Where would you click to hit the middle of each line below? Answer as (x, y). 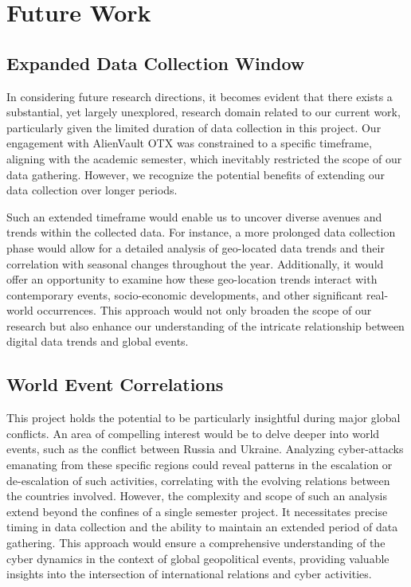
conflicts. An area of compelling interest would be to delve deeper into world (193, 433)
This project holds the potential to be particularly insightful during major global (204, 418)
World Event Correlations (115, 384)
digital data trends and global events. (98, 341)
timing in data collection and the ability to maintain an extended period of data (202, 527)
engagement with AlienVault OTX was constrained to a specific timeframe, (189, 143)
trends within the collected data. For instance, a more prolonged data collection (201, 232)
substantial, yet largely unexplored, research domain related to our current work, (204, 112)
